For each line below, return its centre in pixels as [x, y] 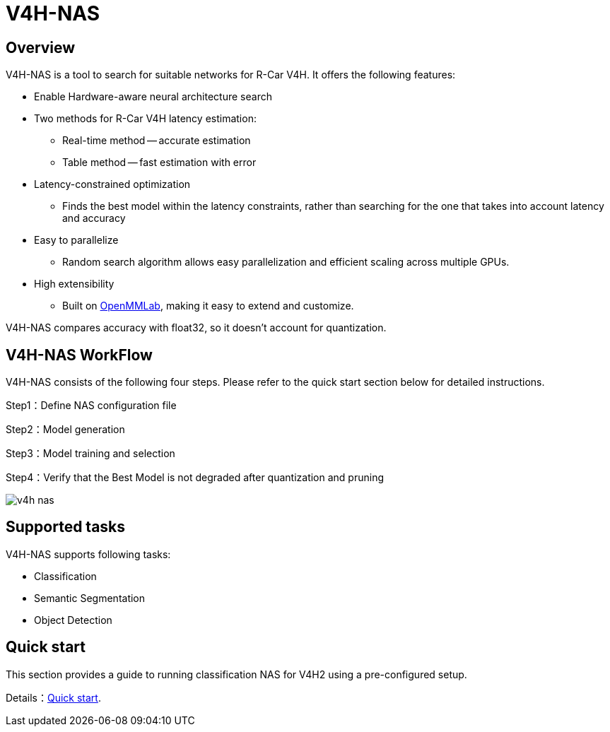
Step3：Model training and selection [90, 454]
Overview [41, 47]
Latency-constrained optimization [112, 184]
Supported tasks [66, 527]
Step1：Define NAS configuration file [91, 406]
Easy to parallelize [76, 240]
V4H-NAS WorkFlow [79, 355]
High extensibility [74, 284]
